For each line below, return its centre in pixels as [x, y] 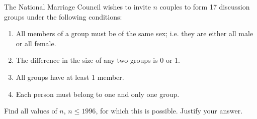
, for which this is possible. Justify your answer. [169, 111]
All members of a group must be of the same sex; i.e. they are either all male [135, 33]
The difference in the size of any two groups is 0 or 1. [98, 60]
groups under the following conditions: [63, 16]
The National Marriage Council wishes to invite [77, 7]
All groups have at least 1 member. [70, 77]
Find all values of [31, 111]
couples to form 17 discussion [205, 7]
